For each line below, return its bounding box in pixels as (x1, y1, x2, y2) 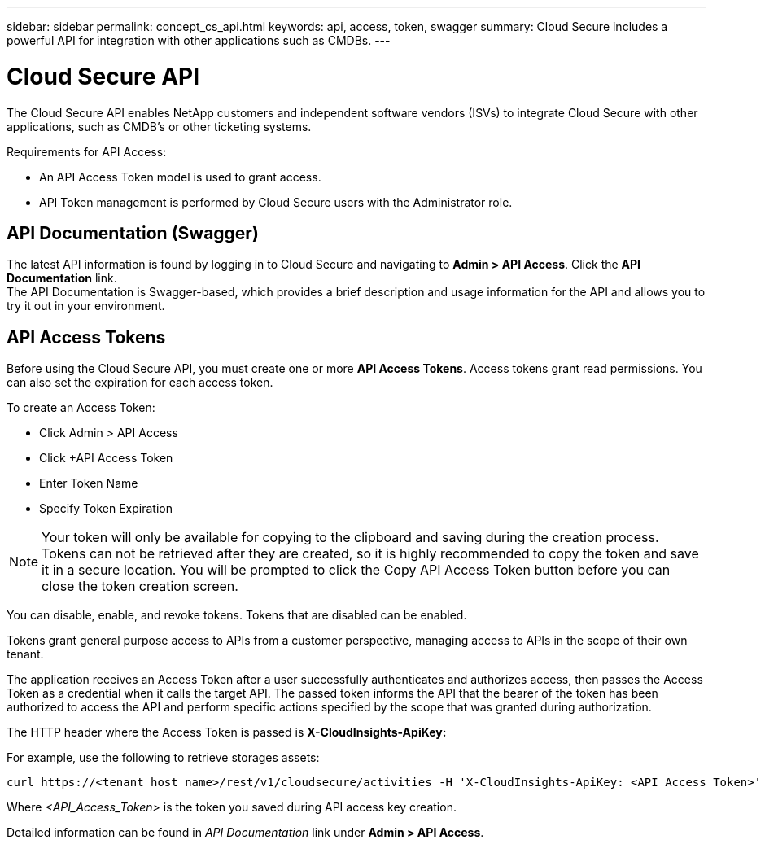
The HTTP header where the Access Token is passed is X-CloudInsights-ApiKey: (7, 725, 447, 740)
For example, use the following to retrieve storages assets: (7, 750, 320, 765)
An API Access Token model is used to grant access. (39, 169, 321, 184)
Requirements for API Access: (7, 144, 167, 159)
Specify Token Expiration (39, 501, 173, 516)
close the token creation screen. (42, 578, 238, 595)
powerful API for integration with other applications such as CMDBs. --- (7, 33, 391, 47)
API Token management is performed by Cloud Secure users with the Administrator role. (39, 195, 513, 209)
